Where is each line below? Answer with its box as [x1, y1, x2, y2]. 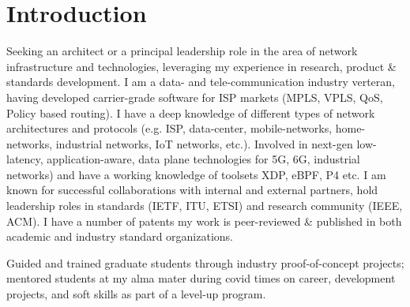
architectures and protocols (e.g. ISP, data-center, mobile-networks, [6, 120, 333, 137]
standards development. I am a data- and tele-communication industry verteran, [6, 73, 395, 90]
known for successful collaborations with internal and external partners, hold [6, 182, 378, 198]
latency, [6, 151, 43, 167]
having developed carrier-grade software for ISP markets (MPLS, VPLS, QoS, [6, 88, 383, 105]
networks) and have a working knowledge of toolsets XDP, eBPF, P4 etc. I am [6, 166, 386, 182]
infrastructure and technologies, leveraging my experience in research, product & [6, 58, 397, 74]
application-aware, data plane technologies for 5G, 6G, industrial [47, 151, 360, 167]
